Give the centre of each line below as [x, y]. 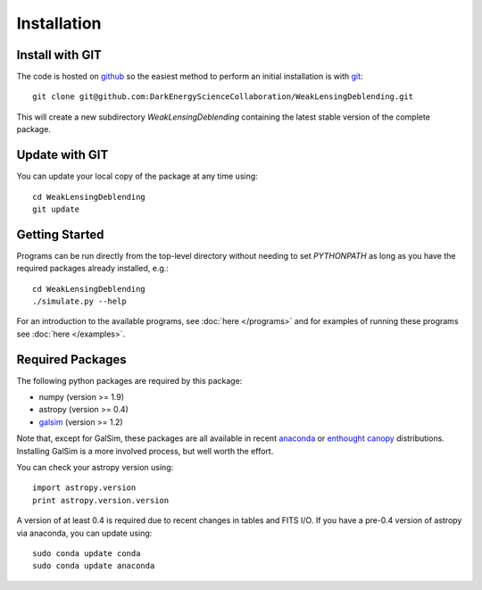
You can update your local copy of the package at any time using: [137, 176]
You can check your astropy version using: [95, 468]
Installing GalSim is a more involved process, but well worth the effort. [145, 451]
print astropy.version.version [101, 500]
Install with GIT [59, 55]
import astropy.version [84, 488]
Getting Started [60, 234]
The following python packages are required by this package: [129, 380]
